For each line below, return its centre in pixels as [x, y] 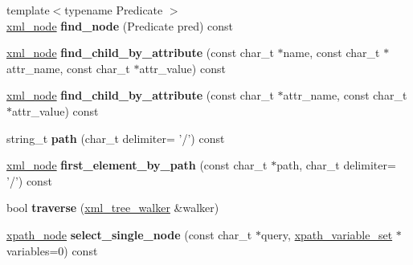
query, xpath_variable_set [327, 234]
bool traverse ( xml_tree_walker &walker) [113, 208]
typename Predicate [114, 10]
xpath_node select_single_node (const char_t [129, 234]
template [28, 10]
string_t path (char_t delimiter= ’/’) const [116, 138]
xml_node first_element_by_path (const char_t [137, 165]
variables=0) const [52, 250]
